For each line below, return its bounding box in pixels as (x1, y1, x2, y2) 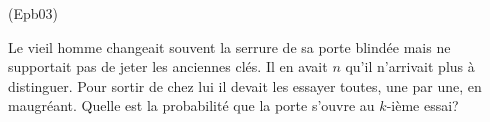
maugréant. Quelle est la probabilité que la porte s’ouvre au (8, 95, 375, 116)
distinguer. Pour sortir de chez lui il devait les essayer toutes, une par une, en (8, 75, 482, 96)
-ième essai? (386, 95, 459, 116)
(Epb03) (8, 3, 58, 23)
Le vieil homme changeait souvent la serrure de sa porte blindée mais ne (8, 36, 451, 57)
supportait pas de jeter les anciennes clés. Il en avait (8, 56, 328, 77)
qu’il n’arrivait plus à (345, 56, 475, 77)
